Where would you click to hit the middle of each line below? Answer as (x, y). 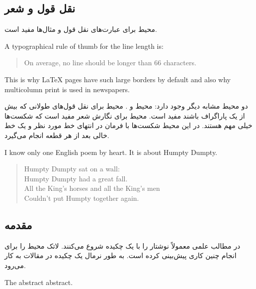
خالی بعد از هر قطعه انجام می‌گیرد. (57, 135)
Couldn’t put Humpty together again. (82, 198)
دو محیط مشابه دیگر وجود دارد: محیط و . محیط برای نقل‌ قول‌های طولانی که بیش (126, 106)
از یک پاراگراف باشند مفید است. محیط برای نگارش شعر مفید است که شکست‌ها (125, 115)
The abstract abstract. (39, 282)
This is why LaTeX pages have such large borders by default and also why (118, 79)
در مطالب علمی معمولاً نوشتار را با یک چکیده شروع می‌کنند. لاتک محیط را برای (123, 245)
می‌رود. (15, 265)
